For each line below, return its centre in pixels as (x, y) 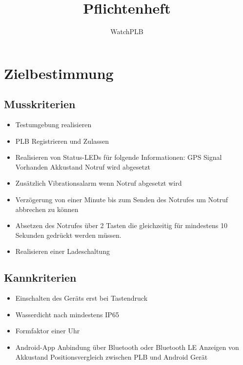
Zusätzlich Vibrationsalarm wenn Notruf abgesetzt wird (99, 183)
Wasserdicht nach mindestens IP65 (67, 314)
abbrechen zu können (47, 209)
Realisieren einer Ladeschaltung (62, 251)
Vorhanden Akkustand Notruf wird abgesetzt (83, 166)
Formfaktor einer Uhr (48, 331)
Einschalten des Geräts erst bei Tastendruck (81, 298)
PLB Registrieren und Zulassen (62, 141)
